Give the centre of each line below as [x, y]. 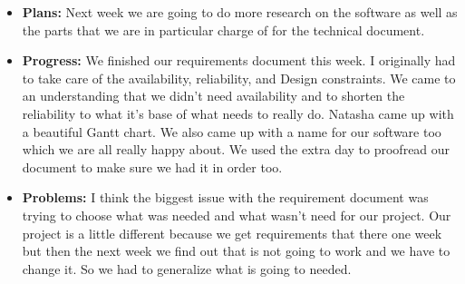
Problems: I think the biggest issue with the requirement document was [225, 197]
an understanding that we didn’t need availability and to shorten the [213, 96]
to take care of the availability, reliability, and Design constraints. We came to [239, 78]
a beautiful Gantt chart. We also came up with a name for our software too [232, 131]
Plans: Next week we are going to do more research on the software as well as [240, 12]
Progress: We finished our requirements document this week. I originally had [239, 60]
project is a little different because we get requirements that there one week [232, 233]
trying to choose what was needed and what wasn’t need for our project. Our [237, 215]
